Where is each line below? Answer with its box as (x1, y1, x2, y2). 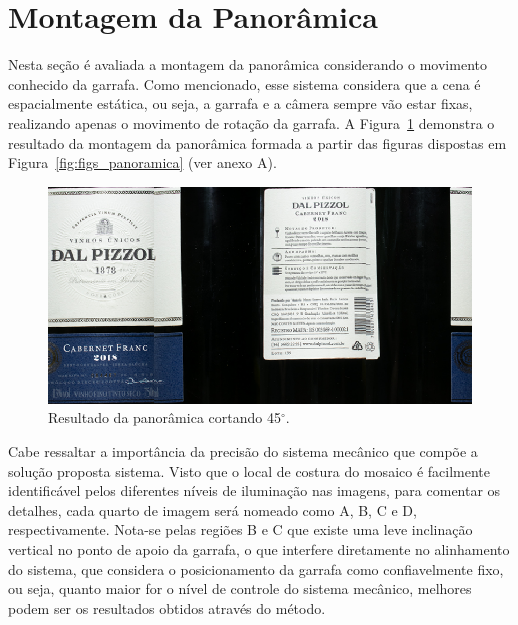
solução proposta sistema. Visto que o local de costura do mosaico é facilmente (8, 460, 490, 481)
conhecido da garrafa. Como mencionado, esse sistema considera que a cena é (8, 73, 481, 94)
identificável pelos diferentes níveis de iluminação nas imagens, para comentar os (8, 480, 501, 501)
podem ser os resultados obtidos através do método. (8, 597, 326, 618)
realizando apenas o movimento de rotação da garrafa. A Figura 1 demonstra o (8, 112, 495, 133)
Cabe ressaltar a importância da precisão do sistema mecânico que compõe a (8, 441, 478, 462)
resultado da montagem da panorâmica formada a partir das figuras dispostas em (8, 132, 507, 153)
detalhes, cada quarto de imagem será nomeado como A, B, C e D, (8, 499, 417, 520)
